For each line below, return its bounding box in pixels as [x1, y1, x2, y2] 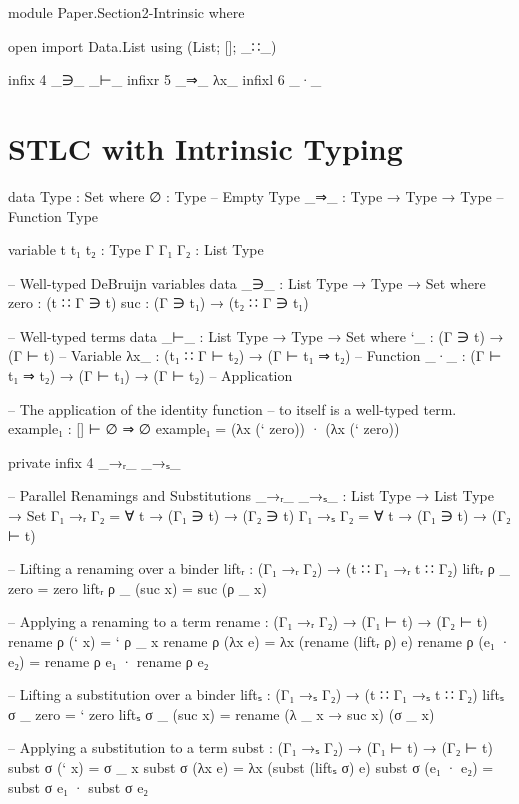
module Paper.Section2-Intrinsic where [8, 2, 245, 22]
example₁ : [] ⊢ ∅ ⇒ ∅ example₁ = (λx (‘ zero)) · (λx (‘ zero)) [8, 418, 400, 439]
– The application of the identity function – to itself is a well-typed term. [8, 398, 457, 419]
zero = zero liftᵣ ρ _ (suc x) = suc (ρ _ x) [8, 577, 267, 598]
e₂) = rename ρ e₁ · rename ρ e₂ [8, 650, 209, 671]
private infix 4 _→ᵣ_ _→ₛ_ [8, 451, 181, 472]
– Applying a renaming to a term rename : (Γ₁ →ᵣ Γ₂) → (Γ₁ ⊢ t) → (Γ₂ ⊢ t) [8, 611, 488, 632]
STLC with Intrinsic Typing [8, 127, 403, 168]
